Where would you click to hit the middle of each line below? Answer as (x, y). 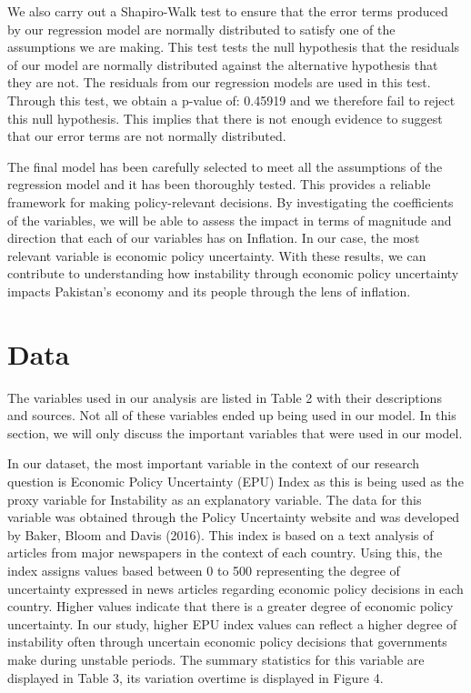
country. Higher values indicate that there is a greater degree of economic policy (230, 606)
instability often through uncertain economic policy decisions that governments (227, 642)
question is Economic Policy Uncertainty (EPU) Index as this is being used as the (235, 481)
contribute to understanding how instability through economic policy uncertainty (233, 273)
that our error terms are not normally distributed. (147, 136)
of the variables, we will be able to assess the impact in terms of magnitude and (230, 220)
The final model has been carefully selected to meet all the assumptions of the (225, 166)
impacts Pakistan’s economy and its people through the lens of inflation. (209, 291)
